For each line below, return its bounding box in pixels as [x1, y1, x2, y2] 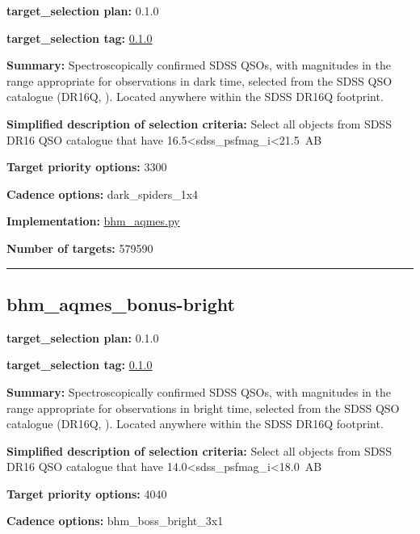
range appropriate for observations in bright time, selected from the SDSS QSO [6, 399, 400, 416]
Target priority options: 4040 [6, 485, 167, 502]
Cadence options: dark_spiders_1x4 [6, 185, 199, 202]
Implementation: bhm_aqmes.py [6, 212, 180, 229]
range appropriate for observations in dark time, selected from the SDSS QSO [6, 72, 393, 89]
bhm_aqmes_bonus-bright [6, 291, 235, 316]
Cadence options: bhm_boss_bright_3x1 [6, 512, 224, 529]
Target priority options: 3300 [6, 158, 167, 175]
